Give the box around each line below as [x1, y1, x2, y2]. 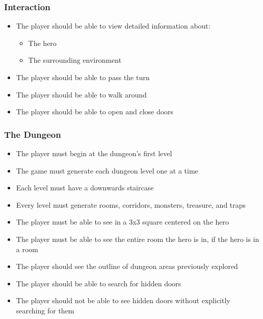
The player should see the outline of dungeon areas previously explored [16, 261, 238, 272]
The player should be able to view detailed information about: [16, 20, 211, 31]
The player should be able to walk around [16, 89, 147, 100]
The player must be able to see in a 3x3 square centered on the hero [16, 216, 229, 227]
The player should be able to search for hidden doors [16, 278, 181, 288]
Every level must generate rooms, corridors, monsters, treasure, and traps [16, 199, 246, 210]
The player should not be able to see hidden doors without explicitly [16, 295, 230, 306]
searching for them [16, 305, 74, 315]
